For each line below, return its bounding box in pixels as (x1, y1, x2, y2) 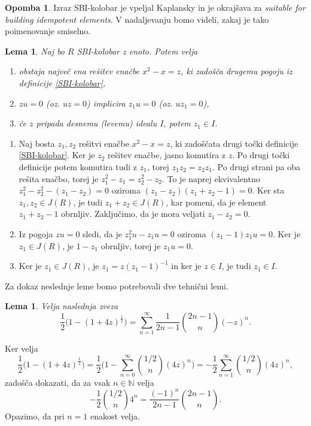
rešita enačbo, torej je (19, 172, 99, 185)
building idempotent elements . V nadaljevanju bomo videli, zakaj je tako (5, 13, 269, 25)
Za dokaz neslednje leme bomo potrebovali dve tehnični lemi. (5, 279, 228, 292)
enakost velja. (90, 409, 140, 422)
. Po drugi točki (232, 149, 290, 161)
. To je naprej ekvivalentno (161, 172, 260, 185)
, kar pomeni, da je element (166, 195, 267, 208)
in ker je (171, 259, 202, 272)
